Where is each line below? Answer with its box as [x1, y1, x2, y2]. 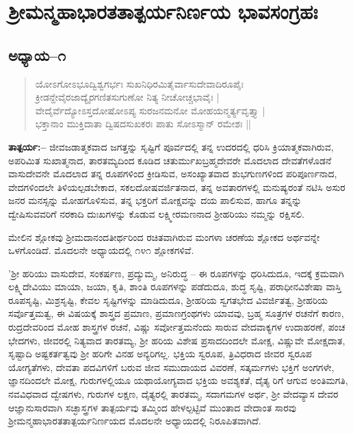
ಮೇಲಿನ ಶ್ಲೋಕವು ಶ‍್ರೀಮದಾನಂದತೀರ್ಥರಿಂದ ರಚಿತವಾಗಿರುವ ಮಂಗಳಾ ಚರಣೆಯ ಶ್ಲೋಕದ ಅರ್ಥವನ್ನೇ [8, 229, 320, 244]
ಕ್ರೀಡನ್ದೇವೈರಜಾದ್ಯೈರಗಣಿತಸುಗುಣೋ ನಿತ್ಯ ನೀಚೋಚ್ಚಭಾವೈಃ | [35, 90, 220, 104]
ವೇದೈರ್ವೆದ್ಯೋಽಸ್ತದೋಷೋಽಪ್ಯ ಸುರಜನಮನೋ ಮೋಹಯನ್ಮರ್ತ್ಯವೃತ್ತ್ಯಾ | [35, 103, 265, 117]
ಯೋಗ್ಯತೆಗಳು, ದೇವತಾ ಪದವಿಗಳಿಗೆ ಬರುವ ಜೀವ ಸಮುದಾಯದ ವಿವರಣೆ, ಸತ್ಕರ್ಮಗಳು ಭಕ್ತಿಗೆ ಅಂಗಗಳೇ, [8, 359, 335, 374]
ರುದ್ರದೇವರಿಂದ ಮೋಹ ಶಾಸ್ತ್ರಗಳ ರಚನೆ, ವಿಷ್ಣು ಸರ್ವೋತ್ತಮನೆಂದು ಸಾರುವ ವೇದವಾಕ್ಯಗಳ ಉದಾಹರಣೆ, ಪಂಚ [8, 320, 345, 334]
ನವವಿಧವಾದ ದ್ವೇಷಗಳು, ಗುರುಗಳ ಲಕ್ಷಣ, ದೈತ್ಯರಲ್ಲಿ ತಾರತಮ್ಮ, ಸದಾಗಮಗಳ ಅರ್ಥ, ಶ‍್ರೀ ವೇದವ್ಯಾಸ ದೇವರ [8, 387, 339, 401]
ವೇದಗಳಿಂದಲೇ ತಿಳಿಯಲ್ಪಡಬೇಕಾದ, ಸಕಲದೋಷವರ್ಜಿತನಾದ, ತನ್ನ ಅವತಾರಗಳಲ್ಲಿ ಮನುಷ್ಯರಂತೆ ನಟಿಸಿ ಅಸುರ [8, 179, 345, 194]
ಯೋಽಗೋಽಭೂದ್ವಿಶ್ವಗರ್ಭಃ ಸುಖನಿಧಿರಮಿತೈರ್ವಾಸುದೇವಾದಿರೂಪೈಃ [35, 76, 244, 90]
